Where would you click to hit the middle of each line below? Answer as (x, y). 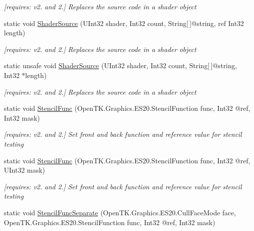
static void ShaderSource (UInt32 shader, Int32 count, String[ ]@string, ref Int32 (124, 23)
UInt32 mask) (25, 170)
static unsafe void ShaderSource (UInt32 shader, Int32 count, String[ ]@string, (121, 65)
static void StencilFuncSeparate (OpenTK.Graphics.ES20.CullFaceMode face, (120, 212)
